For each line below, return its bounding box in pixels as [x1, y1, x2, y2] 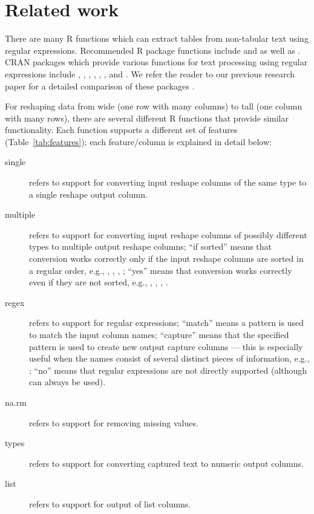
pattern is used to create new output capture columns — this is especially [29, 340, 303, 353]
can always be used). [29, 376, 106, 388]
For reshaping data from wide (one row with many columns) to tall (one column [5, 100, 303, 112]
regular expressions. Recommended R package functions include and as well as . [5, 44, 301, 56]
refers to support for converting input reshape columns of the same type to [29, 176, 307, 189]
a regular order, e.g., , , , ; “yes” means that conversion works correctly [29, 264, 292, 276]
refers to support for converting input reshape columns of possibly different [29, 228, 307, 241]
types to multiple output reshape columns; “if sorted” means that [29, 240, 272, 253]
